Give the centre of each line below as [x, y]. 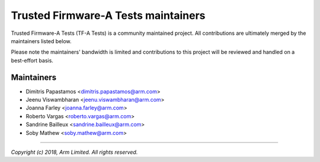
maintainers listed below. [41, 41]
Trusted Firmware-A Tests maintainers [108, 15]
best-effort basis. [32, 60]
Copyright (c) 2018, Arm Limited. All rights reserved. [74, 152]
